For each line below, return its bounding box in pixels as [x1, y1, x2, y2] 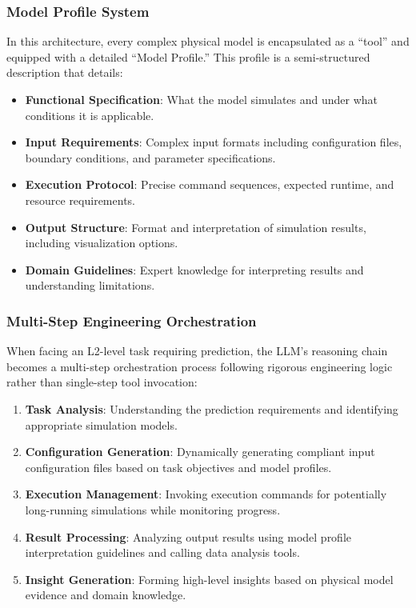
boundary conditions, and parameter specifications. [25, 149, 276, 166]
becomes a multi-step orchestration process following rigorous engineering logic [6, 358, 393, 374]
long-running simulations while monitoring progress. [25, 501, 281, 518]
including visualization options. [25, 234, 178, 251]
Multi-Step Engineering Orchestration [6, 310, 257, 330]
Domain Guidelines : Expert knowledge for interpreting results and [25, 261, 364, 278]
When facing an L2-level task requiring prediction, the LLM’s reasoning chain [6, 342, 388, 359]
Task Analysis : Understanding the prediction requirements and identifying [25, 400, 398, 417]
